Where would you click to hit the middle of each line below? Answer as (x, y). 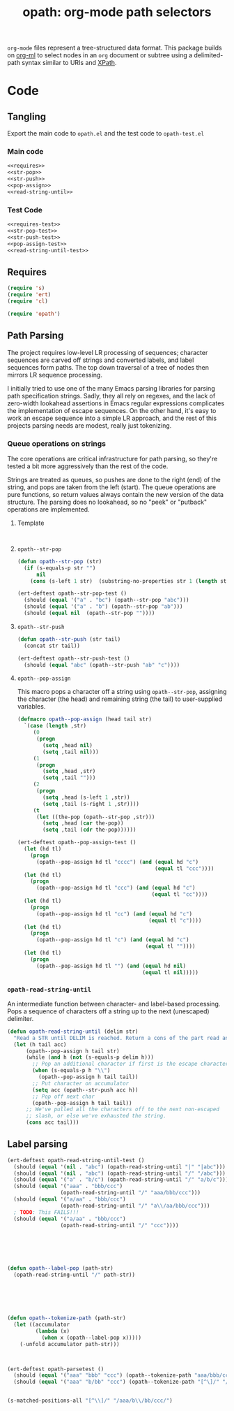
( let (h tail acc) (40, 1044)
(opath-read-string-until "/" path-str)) (75, 1275)
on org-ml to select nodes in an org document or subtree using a (100, 55)
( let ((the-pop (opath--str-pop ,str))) (95, 817)
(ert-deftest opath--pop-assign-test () (77, 843)
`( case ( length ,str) (55, 726)
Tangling (27, 116)
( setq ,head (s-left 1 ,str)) (86, 797)
